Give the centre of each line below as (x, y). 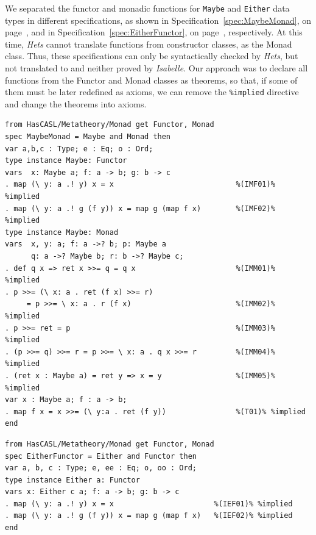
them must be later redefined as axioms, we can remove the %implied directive (152, 92)
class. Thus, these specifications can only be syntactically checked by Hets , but (152, 56)
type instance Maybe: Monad (62, 232)
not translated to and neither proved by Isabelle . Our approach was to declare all (156, 68)
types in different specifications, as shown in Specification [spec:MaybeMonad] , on (158, 20)
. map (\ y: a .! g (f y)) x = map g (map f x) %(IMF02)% (140, 208)
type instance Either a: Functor (72, 480)
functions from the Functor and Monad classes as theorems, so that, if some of (151, 80)
